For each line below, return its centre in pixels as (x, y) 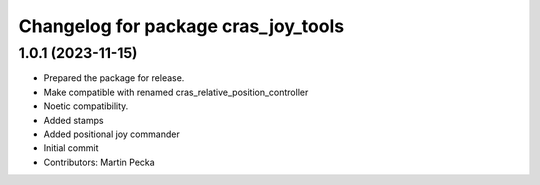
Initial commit (71, 148)
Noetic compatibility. (86, 106)
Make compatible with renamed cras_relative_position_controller (176, 92)
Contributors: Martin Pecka (99, 162)
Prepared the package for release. (114, 78)
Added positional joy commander (111, 134)
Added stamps (73, 120)
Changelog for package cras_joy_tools (181, 26)
